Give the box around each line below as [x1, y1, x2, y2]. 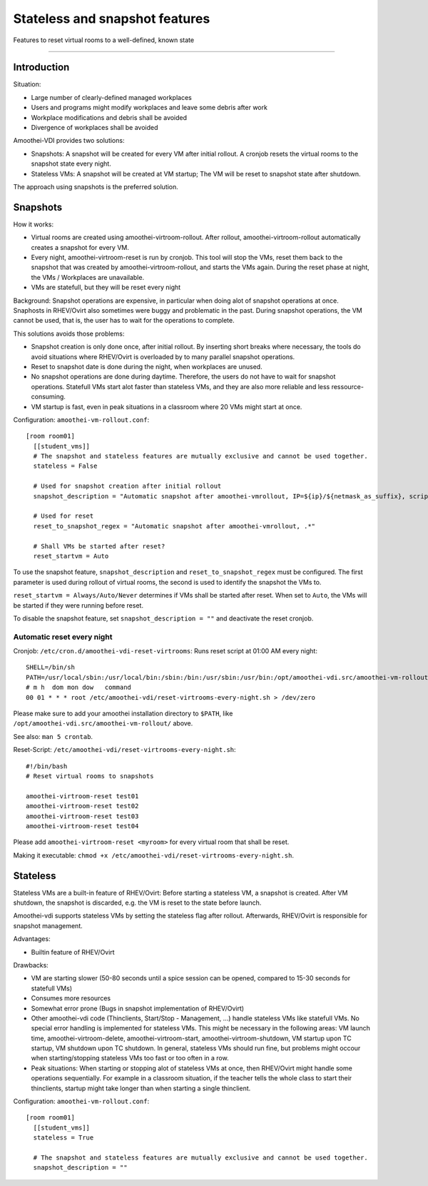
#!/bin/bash [26, 762, 68, 770]
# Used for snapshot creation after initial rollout [33, 482, 222, 491]
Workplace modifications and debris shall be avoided [31, 113, 188, 121]
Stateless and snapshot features [13, 11, 210, 26]
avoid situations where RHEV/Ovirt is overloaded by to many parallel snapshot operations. [31, 352, 295, 361]
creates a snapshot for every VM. [31, 243, 130, 251]
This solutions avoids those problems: [13, 329, 125, 338]
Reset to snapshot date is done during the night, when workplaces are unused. [31, 362, 263, 371]
